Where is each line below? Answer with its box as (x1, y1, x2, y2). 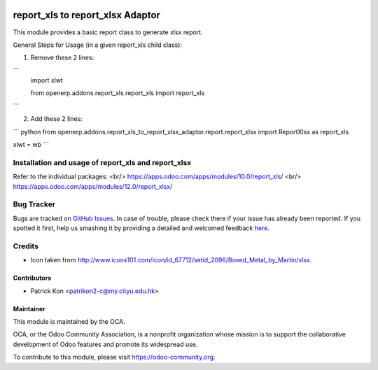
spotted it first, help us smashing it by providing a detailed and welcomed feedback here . (13, 224, 269, 232)
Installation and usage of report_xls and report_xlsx (13, 157, 192, 167)
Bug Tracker (13, 199, 56, 209)
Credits (13, 241, 38, 251)
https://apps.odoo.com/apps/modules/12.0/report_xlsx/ (13, 182, 173, 190)
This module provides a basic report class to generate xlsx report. (13, 28, 203, 36)
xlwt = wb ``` (13, 141, 49, 149)
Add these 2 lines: (30, 115, 83, 123)
